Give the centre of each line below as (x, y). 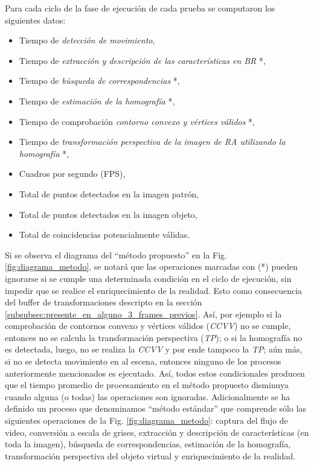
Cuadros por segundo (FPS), (72, 174)
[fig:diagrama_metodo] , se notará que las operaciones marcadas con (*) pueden (152, 267)
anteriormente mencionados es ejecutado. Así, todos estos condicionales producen (155, 373)
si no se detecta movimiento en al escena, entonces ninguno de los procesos (143, 361)
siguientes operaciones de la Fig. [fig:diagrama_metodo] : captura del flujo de (146, 420)
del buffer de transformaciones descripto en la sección (104, 302)
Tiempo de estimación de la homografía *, (97, 101)
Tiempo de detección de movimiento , (87, 40)
